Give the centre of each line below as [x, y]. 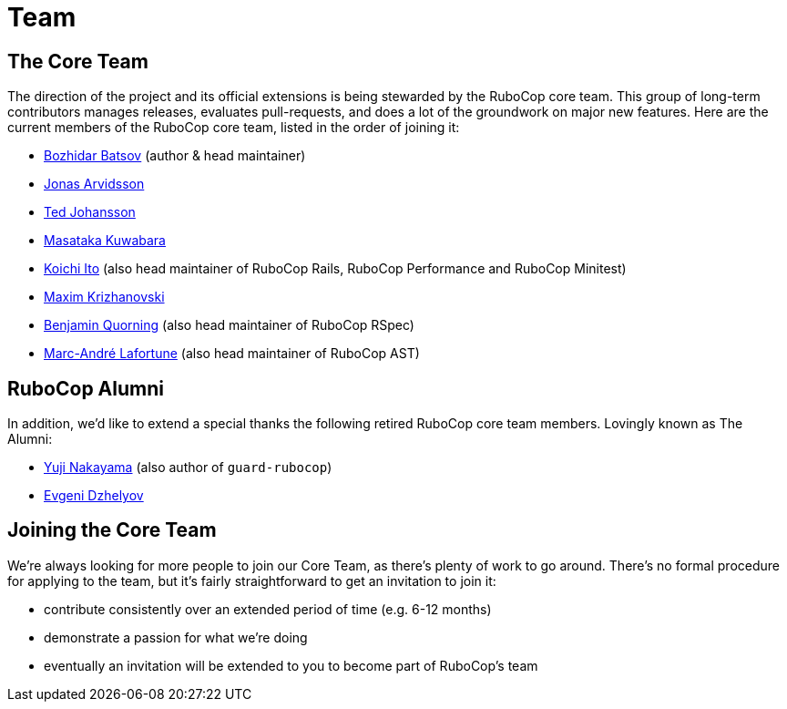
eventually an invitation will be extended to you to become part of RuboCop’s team [291, 665]
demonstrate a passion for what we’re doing [176, 637]
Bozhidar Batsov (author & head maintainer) [175, 156]
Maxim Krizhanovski [104, 297]
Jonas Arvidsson [94, 184]
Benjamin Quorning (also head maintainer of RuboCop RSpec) [229, 325]
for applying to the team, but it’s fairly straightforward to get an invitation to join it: [252, 581]
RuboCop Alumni [86, 388]
